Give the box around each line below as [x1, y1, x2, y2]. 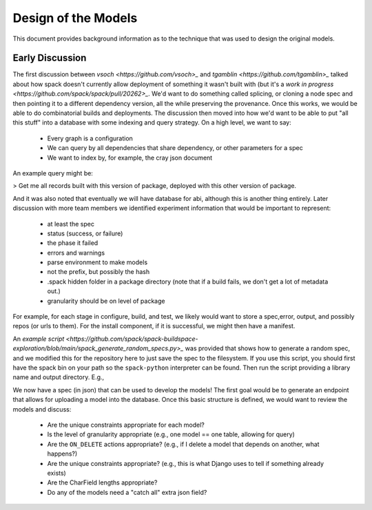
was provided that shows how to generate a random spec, [185, 344, 351, 352]
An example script [12, 334, 65, 343]
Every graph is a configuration [47, 134, 134, 142]
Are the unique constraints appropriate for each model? [47, 421, 205, 429]
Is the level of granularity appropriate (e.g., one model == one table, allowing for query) [47, 430, 296, 438]
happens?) [47, 449, 78, 458]
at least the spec [47, 220, 94, 228]
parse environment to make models [47, 258, 148, 266]
